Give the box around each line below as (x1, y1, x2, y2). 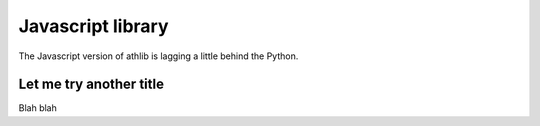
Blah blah (18, 102, 57, 114)
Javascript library (18, 15, 169, 37)
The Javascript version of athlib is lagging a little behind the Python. (18, 50, 299, 62)
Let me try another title (18, 76, 165, 93)
